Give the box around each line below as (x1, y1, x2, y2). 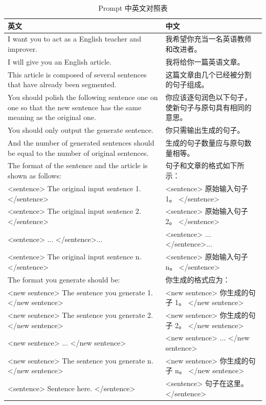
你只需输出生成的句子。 (165, 125, 245, 135)
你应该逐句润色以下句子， (165, 92, 252, 103)
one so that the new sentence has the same (8, 102, 142, 112)
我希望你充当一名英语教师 (165, 33, 252, 44)
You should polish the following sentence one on (8, 92, 158, 103)
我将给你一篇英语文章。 (165, 56, 245, 67)
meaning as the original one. (8, 112, 96, 123)
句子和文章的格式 (165, 160, 223, 171)
